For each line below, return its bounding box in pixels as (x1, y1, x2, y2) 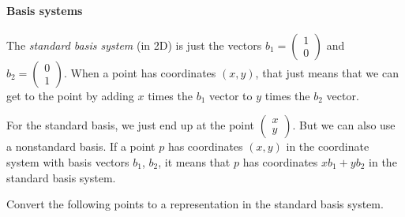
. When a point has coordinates (64, 64, 216, 80)
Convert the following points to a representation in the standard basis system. (6, 196, 384, 212)
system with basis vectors (6, 153, 129, 170)
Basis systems (6, 2, 83, 18)
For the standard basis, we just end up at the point (6, 117, 255, 133)
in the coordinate (286, 138, 369, 155)
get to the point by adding (6, 87, 134, 103)
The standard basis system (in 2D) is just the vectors (6, 36, 262, 53)
